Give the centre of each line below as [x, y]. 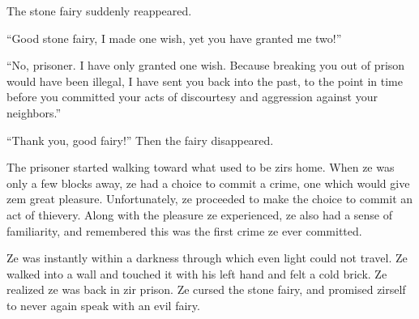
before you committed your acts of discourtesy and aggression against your [192, 97]
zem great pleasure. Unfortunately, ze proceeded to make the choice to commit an [210, 199]
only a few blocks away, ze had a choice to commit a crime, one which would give [208, 183]
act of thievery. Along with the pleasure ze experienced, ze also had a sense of [199, 214]
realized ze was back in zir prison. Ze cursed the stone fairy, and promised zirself [206, 289]
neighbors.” [34, 112]
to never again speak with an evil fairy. [103, 305]
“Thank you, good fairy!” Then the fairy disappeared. [140, 140]
